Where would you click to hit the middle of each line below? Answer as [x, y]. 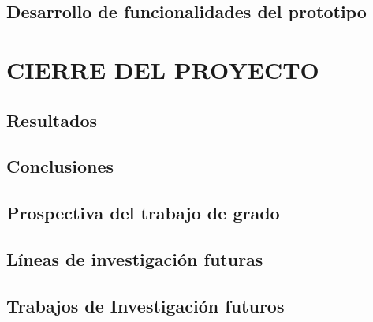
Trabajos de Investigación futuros [145, 305]
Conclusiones [60, 166]
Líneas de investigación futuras [135, 258]
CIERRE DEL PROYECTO [163, 69]
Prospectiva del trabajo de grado [143, 213]
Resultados [52, 120]
